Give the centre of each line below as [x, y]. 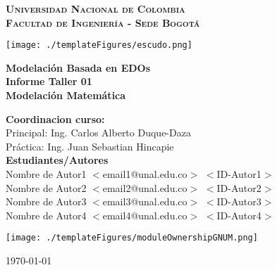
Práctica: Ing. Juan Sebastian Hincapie [90, 146]
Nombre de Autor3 [46, 201]
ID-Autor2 [239, 187]
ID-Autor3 [239, 201]
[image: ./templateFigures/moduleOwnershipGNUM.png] [132, 238]
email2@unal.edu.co [145, 187]
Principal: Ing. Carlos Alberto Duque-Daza [98, 133]
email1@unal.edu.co [145, 174]
